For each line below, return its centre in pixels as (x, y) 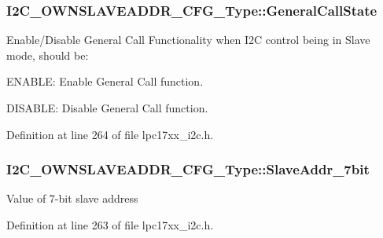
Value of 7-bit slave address (72, 198)
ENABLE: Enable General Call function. (105, 81)
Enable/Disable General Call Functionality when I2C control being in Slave (188, 40)
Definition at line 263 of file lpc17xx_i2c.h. (110, 225)
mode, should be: (48, 55)
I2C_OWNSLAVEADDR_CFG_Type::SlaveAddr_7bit (188, 169)
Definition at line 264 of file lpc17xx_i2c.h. (110, 134)
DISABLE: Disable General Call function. (107, 108)
